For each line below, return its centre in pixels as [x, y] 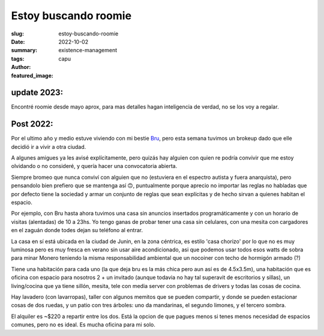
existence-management [88, 50]
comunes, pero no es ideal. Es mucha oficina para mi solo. [83, 325]
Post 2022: [32, 124]
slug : [17, 34]
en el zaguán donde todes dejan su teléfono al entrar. [77, 230]
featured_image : [32, 76]
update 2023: [37, 93]
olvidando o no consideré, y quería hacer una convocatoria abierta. [94, 166]
